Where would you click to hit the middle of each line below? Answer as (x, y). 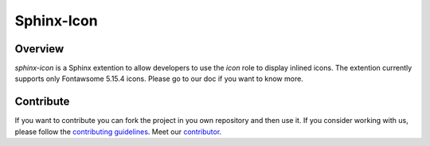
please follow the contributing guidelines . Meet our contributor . (118, 132)
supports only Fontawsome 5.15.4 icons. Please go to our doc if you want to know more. (159, 79)
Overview (39, 49)
